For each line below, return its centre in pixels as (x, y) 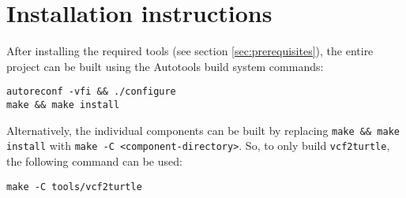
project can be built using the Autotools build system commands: (165, 66)
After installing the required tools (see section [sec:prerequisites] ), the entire (190, 51)
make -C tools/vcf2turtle (74, 187)
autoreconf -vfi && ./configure (91, 92)
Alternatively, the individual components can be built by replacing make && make (203, 130)
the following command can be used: (94, 161)
